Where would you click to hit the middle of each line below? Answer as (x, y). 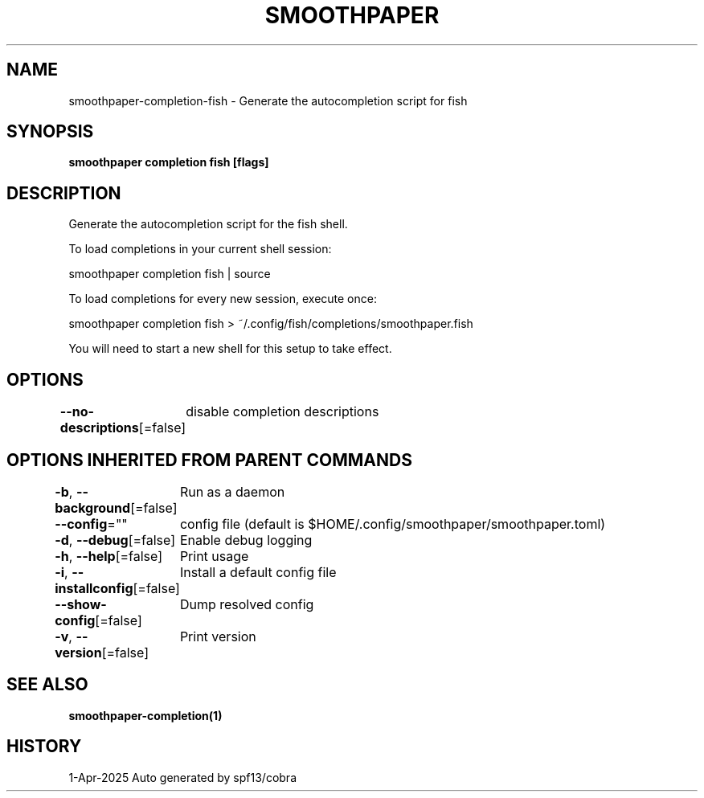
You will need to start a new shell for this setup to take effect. (230, 349)
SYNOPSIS (50, 132)
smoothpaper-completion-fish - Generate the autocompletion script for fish (268, 100)
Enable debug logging (246, 540)
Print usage (214, 556)
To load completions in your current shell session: (200, 249)
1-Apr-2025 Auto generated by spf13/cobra (182, 777)
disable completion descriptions (282, 412)
